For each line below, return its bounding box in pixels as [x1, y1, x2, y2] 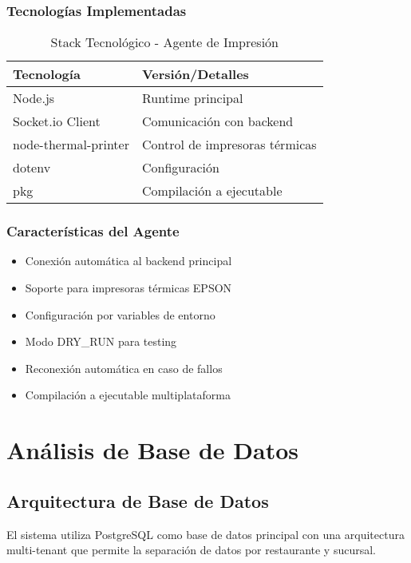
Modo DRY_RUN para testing [25, 333, 177, 350]
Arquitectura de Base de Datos [6, 488, 269, 513]
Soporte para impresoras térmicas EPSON [25, 280, 232, 296]
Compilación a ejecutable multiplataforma [25, 387, 231, 403]
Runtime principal [141, 89, 243, 108]
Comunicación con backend [141, 112, 294, 131]
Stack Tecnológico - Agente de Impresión [50, 33, 279, 52]
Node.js [13, 89, 55, 108]
